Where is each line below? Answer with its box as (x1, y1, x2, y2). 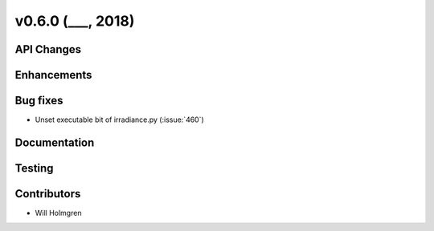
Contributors (14, 187, 81, 201)
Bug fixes (14, 94, 63, 107)
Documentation (14, 136, 95, 149)
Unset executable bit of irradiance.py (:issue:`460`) (35, 115, 204, 124)
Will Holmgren (35, 209, 82, 218)
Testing (14, 161, 54, 175)
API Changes (14, 43, 82, 56)
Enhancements (14, 68, 92, 82)
